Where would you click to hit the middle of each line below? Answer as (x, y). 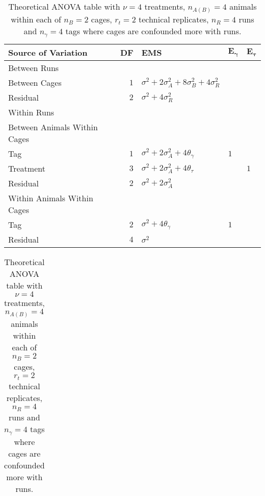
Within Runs (31, 112)
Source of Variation (48, 53)
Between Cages (35, 83)
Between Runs (34, 68)
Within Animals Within (51, 198)
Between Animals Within (53, 127)
